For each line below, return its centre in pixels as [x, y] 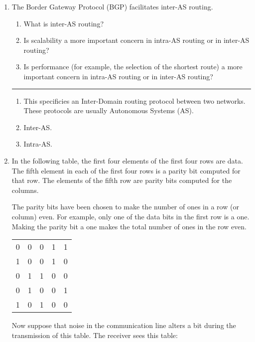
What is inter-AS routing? [64, 23]
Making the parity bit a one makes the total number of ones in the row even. [129, 226]
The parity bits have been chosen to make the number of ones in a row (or [125, 207]
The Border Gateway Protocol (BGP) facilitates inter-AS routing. [112, 6]
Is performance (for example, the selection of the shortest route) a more [133, 67]
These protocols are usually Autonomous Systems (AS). [109, 110]
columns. [25, 190]
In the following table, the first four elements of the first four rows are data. [127, 160]
